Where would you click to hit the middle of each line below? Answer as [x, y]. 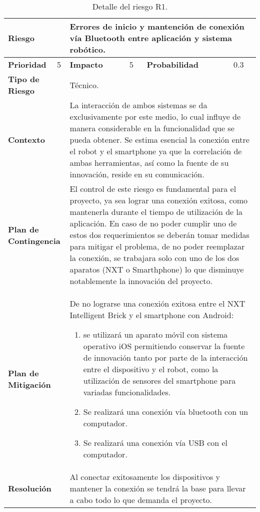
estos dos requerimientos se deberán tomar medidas [159, 235]
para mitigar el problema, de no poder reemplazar [157, 246]
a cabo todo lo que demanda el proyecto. [141, 500]
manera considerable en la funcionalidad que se [152, 128]
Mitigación [29, 385]
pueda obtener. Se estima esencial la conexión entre [159, 140]
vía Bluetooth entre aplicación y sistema [151, 38]
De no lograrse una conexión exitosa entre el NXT [157, 303]
